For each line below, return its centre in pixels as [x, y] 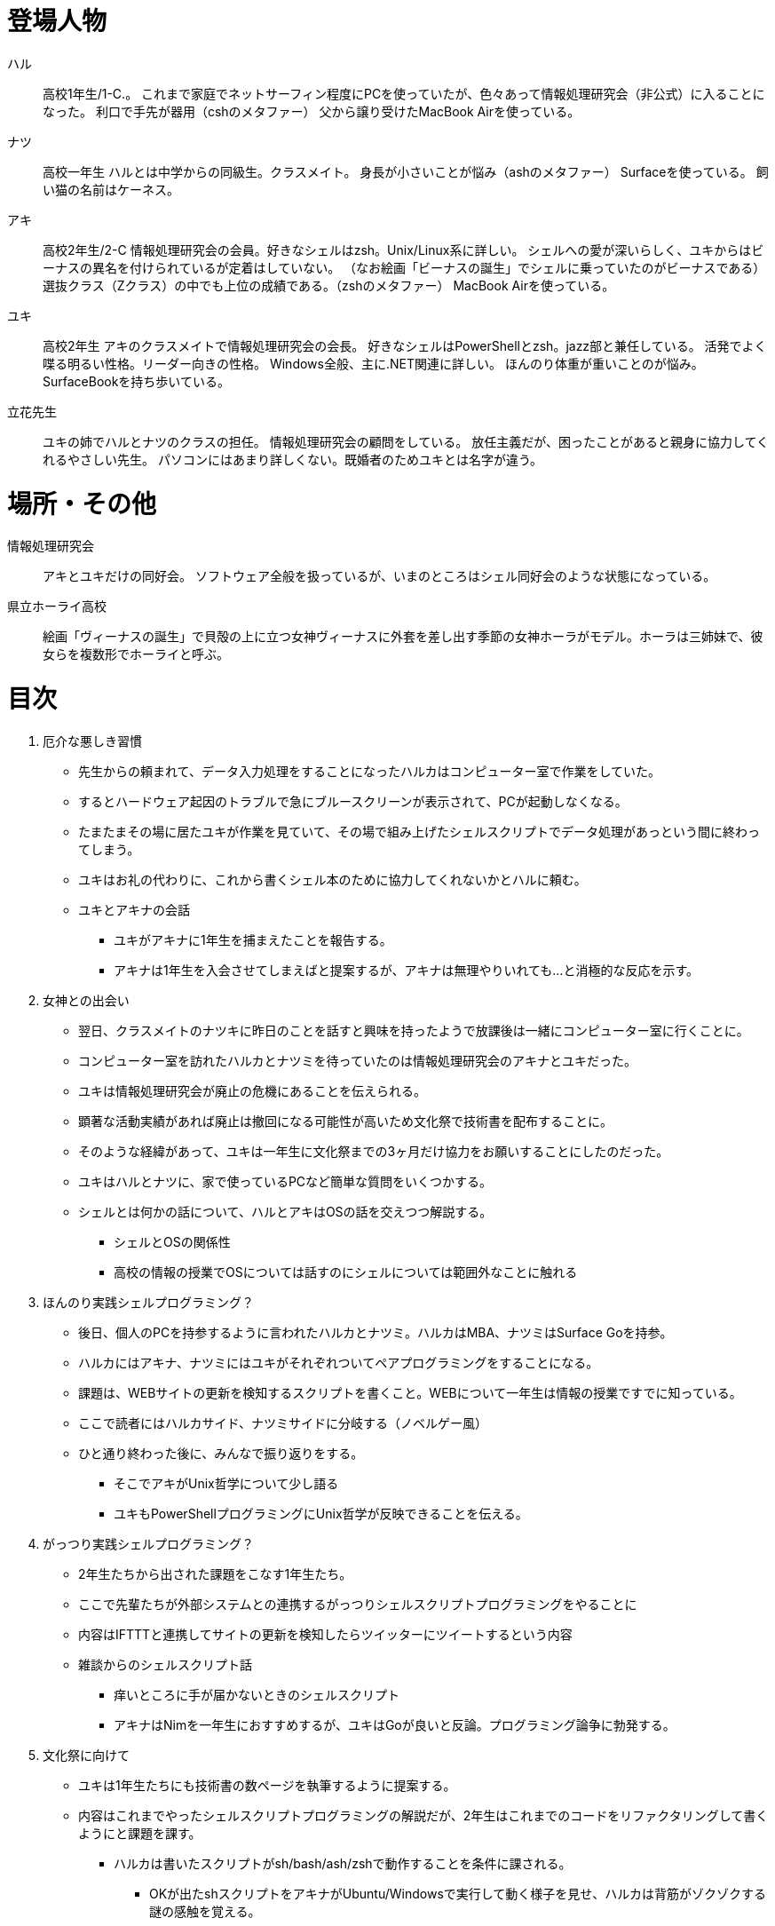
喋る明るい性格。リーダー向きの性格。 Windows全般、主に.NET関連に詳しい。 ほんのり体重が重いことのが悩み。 [373, 363]
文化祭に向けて [86, 1755]
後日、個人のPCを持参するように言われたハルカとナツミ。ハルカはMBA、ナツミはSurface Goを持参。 [376, 1332]
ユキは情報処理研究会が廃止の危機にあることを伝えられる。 [252, 1090]
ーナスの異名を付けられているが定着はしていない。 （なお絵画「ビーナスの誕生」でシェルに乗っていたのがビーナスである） [404, 267]
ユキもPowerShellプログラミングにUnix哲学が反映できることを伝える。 [321, 1513]
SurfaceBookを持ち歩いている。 [136, 381]
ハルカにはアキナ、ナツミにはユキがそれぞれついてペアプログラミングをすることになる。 [339, 1362]
